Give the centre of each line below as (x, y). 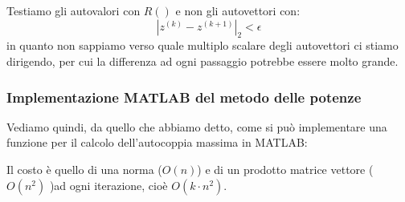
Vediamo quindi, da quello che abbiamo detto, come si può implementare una (197, 126)
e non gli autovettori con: (238, 10)
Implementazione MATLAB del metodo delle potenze (184, 97)
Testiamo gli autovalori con (74, 10)
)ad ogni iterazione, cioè (108, 185)
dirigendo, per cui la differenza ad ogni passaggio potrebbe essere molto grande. (202, 61)
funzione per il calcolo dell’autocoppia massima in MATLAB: (157, 142)
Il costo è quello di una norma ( (84, 169)
